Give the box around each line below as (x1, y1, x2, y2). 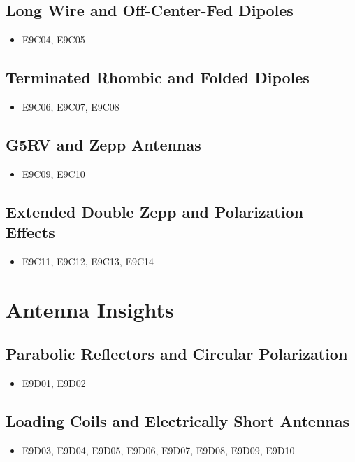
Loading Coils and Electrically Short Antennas (6, 410, 350, 432)
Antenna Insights (6, 295, 174, 323)
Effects (6, 221, 55, 243)
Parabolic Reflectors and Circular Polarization (6, 343, 348, 365)
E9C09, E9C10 (22, 166, 85, 181)
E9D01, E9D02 (22, 376, 86, 391)
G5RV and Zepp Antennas (6, 133, 201, 155)
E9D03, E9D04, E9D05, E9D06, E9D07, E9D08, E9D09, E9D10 (22, 442, 295, 457)
